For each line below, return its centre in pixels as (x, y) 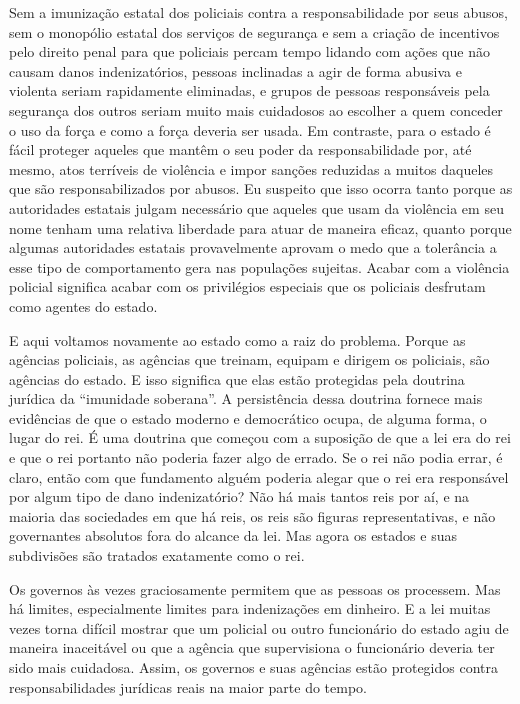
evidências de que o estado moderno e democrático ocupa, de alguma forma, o (248, 417)
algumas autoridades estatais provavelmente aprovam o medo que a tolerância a (253, 247)
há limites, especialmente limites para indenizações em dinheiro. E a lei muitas (250, 608)
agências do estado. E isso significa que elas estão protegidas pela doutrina (237, 378)
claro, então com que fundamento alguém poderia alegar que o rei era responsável (259, 476)
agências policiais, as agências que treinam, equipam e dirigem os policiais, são (249, 359)
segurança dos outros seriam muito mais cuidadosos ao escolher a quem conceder (256, 109)
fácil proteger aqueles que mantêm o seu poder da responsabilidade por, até (240, 149)
